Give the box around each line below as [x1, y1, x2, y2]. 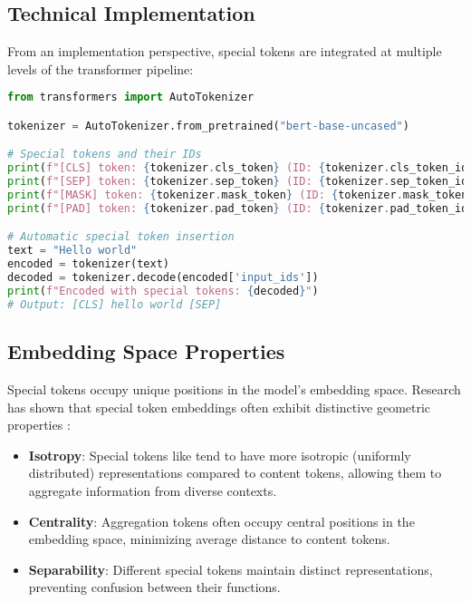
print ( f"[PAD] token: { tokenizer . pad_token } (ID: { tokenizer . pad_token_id [7, 201, 468, 215]
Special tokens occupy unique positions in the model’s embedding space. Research [7, 379, 461, 398]
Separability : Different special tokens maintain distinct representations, [28, 559, 433, 578]
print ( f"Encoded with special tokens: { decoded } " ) [7, 284, 319, 297]
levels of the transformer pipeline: [7, 59, 194, 78]
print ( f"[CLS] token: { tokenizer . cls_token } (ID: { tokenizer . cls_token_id [7, 161, 468, 175]
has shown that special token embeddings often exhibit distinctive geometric [7, 397, 431, 416]
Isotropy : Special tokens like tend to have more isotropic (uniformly [28, 445, 411, 464]
